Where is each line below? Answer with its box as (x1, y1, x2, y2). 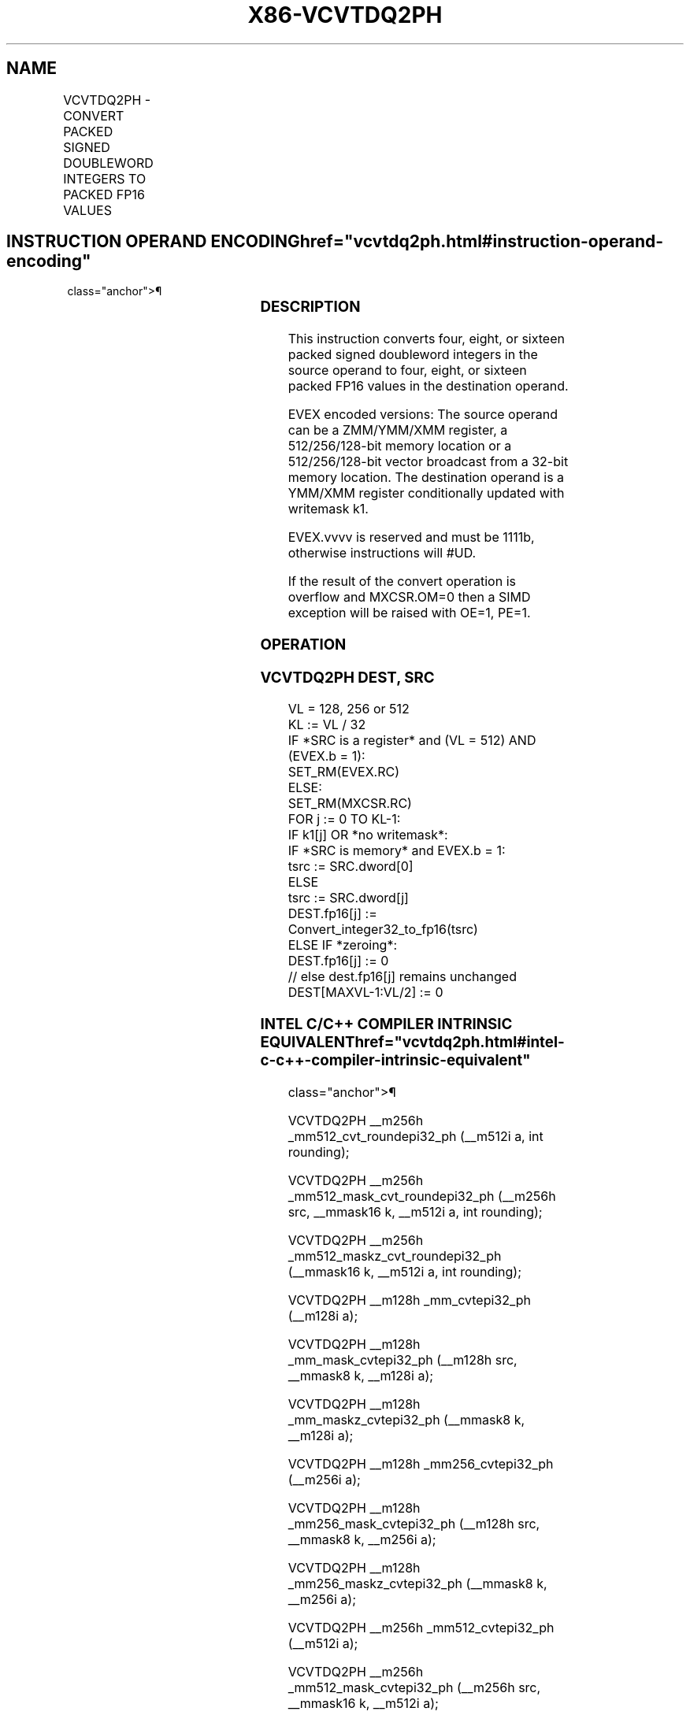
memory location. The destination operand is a (287, 469, 565, 486)
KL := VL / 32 (287, 717, 366, 733)
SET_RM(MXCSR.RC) (287, 795, 412, 812)
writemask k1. (287, 501, 369, 517)
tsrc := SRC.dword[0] (287, 858, 414, 875)
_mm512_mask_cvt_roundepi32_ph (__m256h (287, 1187, 556, 1204)
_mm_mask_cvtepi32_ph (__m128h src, (287, 1351, 517, 1368)
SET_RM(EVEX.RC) (287, 764, 400, 780)
